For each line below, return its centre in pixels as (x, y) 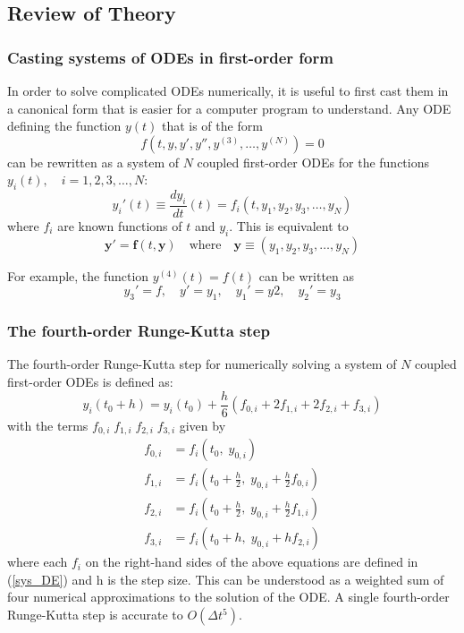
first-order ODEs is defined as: (90, 381)
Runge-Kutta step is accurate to (95, 615)
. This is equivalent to (289, 226)
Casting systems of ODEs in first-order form (170, 57)
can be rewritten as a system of (93, 162)
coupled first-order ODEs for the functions (313, 162)
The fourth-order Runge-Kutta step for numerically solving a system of (202, 364)
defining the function (64, 126)
